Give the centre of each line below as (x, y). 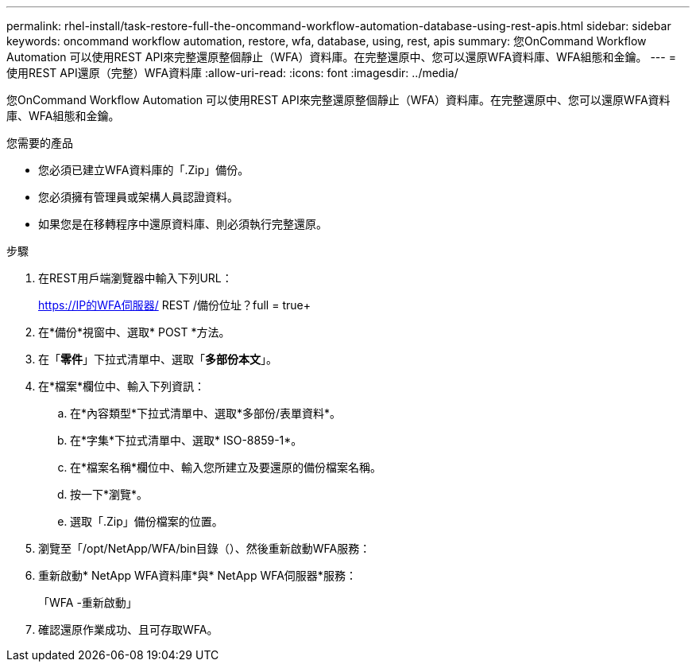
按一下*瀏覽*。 (109, 494)
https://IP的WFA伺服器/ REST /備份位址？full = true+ (174, 305)
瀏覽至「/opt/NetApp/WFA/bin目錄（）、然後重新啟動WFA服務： (205, 548)
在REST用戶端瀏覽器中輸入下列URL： (135, 278)
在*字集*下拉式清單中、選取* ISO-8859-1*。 (186, 440)
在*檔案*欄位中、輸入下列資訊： (122, 386)
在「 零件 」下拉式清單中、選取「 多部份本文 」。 (158, 359)
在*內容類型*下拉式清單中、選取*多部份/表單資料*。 (206, 413)
